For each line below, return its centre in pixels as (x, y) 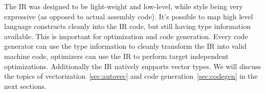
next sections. (25, 86)
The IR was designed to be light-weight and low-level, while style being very (124, 6)
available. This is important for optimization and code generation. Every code (126, 36)
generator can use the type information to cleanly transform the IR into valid (125, 46)
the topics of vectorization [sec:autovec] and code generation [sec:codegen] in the (131, 76)
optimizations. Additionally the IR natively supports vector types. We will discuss (133, 66)
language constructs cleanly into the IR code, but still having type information (127, 26)
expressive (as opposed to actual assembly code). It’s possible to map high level (129, 16)
